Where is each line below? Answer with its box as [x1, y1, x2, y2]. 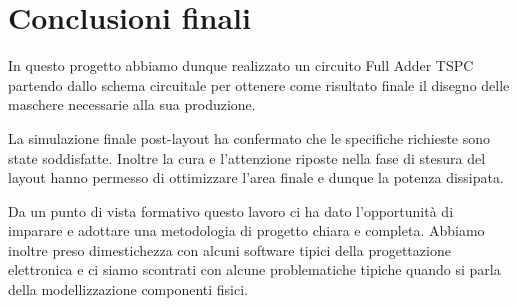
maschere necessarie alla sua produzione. [8, 94, 256, 115]
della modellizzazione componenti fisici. [8, 279, 249, 300]
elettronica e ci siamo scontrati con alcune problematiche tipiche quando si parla [8, 259, 501, 280]
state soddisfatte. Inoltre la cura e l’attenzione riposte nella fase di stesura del [8, 147, 486, 168]
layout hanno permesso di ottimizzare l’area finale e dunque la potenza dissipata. [8, 167, 504, 188]
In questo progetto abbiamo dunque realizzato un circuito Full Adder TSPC [8, 55, 474, 76]
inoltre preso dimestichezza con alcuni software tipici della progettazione [8, 239, 451, 260]
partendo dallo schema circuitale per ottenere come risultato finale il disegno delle [8, 74, 510, 95]
